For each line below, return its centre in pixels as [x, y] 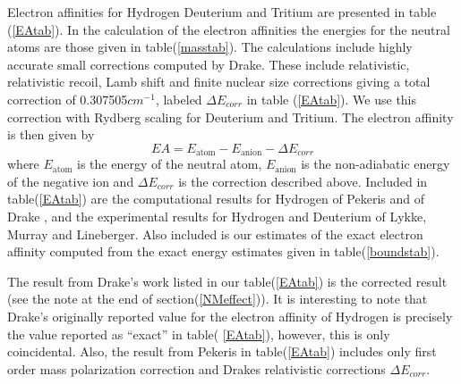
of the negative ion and [71, 181]
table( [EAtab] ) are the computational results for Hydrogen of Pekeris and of [216, 199]
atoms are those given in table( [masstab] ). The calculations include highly [210, 47]
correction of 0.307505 [68, 99]
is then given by [51, 134]
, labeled [179, 99]
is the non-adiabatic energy [376, 164]
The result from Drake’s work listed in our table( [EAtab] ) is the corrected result [227, 281]
